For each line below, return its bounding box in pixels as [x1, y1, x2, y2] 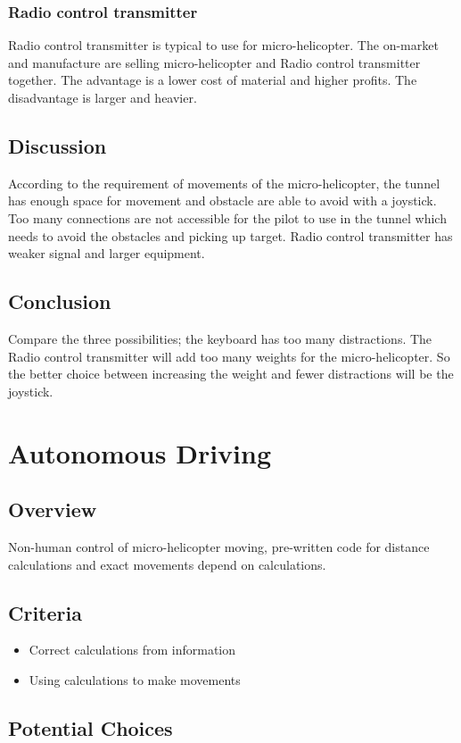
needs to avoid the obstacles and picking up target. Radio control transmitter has [8, 226, 453, 245]
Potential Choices [8, 714, 173, 741]
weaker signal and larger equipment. [8, 244, 205, 263]
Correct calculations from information [29, 640, 236, 659]
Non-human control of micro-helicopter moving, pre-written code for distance [8, 537, 430, 555]
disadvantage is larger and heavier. [8, 88, 197, 106]
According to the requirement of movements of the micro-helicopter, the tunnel [8, 173, 440, 192]
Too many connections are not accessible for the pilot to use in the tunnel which [8, 208, 447, 227]
